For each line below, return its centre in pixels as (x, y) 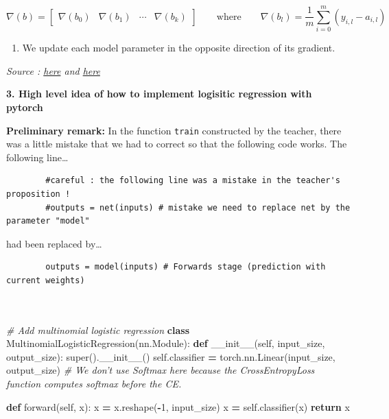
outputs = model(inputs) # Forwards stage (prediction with (186, 267)
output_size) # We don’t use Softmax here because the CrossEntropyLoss (161, 370)
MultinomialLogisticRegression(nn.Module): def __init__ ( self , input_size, (166, 343)
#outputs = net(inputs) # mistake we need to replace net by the (198, 207)
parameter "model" (48, 221)
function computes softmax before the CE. (94, 384)
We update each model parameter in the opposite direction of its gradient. (179, 48)
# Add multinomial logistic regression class (98, 330)
